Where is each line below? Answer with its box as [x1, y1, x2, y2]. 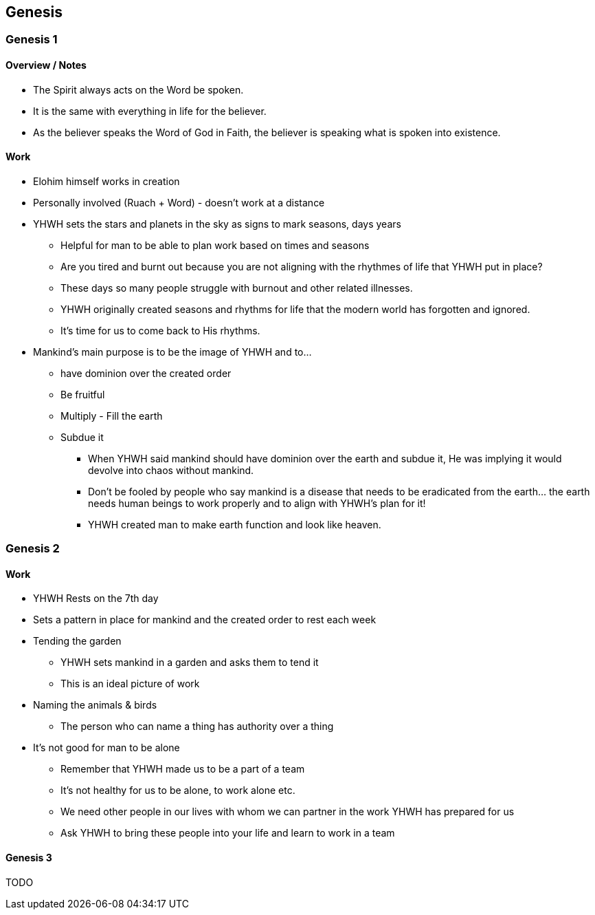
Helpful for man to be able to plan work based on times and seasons [60, 239, 370, 251]
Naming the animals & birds [33, 699, 157, 711]
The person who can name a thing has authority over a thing [60, 720, 334, 733]
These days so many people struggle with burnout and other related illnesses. [60, 281, 413, 294]
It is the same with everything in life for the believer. [33, 105, 267, 117]
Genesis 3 [5, 852, 52, 864]
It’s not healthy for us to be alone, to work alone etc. [60, 784, 295, 797]
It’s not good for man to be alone [33, 742, 180, 754]
